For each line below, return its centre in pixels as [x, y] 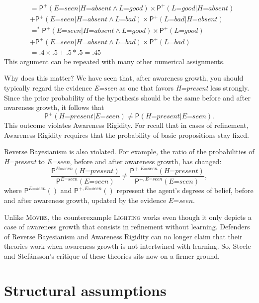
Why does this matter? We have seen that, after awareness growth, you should [124, 78]
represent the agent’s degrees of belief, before [185, 190]
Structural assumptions [85, 290]
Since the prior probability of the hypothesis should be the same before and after [127, 97]
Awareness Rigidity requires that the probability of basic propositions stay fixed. [127, 135]
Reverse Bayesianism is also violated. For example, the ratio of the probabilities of [129, 151]
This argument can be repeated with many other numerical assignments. [115, 61]
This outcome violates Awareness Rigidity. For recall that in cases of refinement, [126, 125]
